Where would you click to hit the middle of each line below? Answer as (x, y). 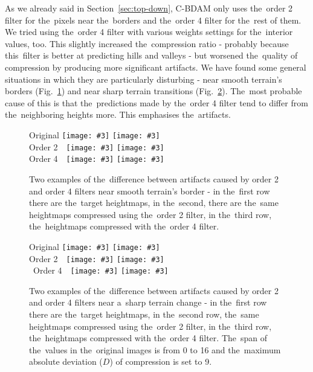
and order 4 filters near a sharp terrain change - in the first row (148, 302)
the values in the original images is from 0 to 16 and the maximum (155, 349)
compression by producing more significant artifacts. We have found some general (156, 67)
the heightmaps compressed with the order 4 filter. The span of (148, 338)
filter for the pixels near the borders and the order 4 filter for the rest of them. (153, 20)
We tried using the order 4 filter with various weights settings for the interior (149, 32)
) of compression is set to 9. (161, 361)
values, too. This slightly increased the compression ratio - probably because (147, 43)
